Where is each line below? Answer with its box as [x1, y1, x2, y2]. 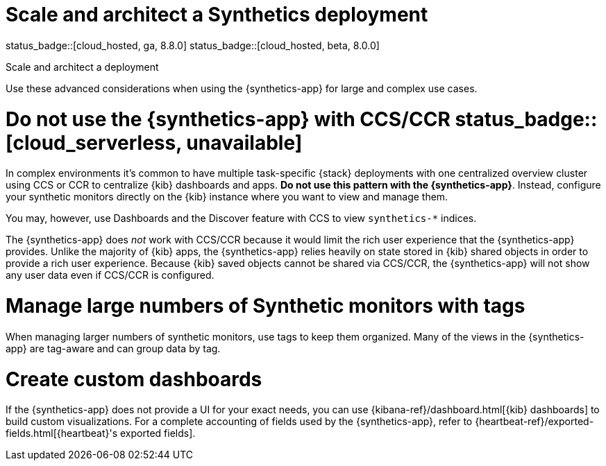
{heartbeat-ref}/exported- [475, 415, 594, 428]
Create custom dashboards [6, 367, 262, 391]
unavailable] [186, 130, 303, 155]
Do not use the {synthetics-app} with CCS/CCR [6, 107, 451, 131]
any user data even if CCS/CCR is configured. [6, 269, 214, 282]
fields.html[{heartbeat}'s [6, 427, 118, 440]
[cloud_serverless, [6, 130, 182, 155]
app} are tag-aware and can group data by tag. [6, 342, 221, 354]
